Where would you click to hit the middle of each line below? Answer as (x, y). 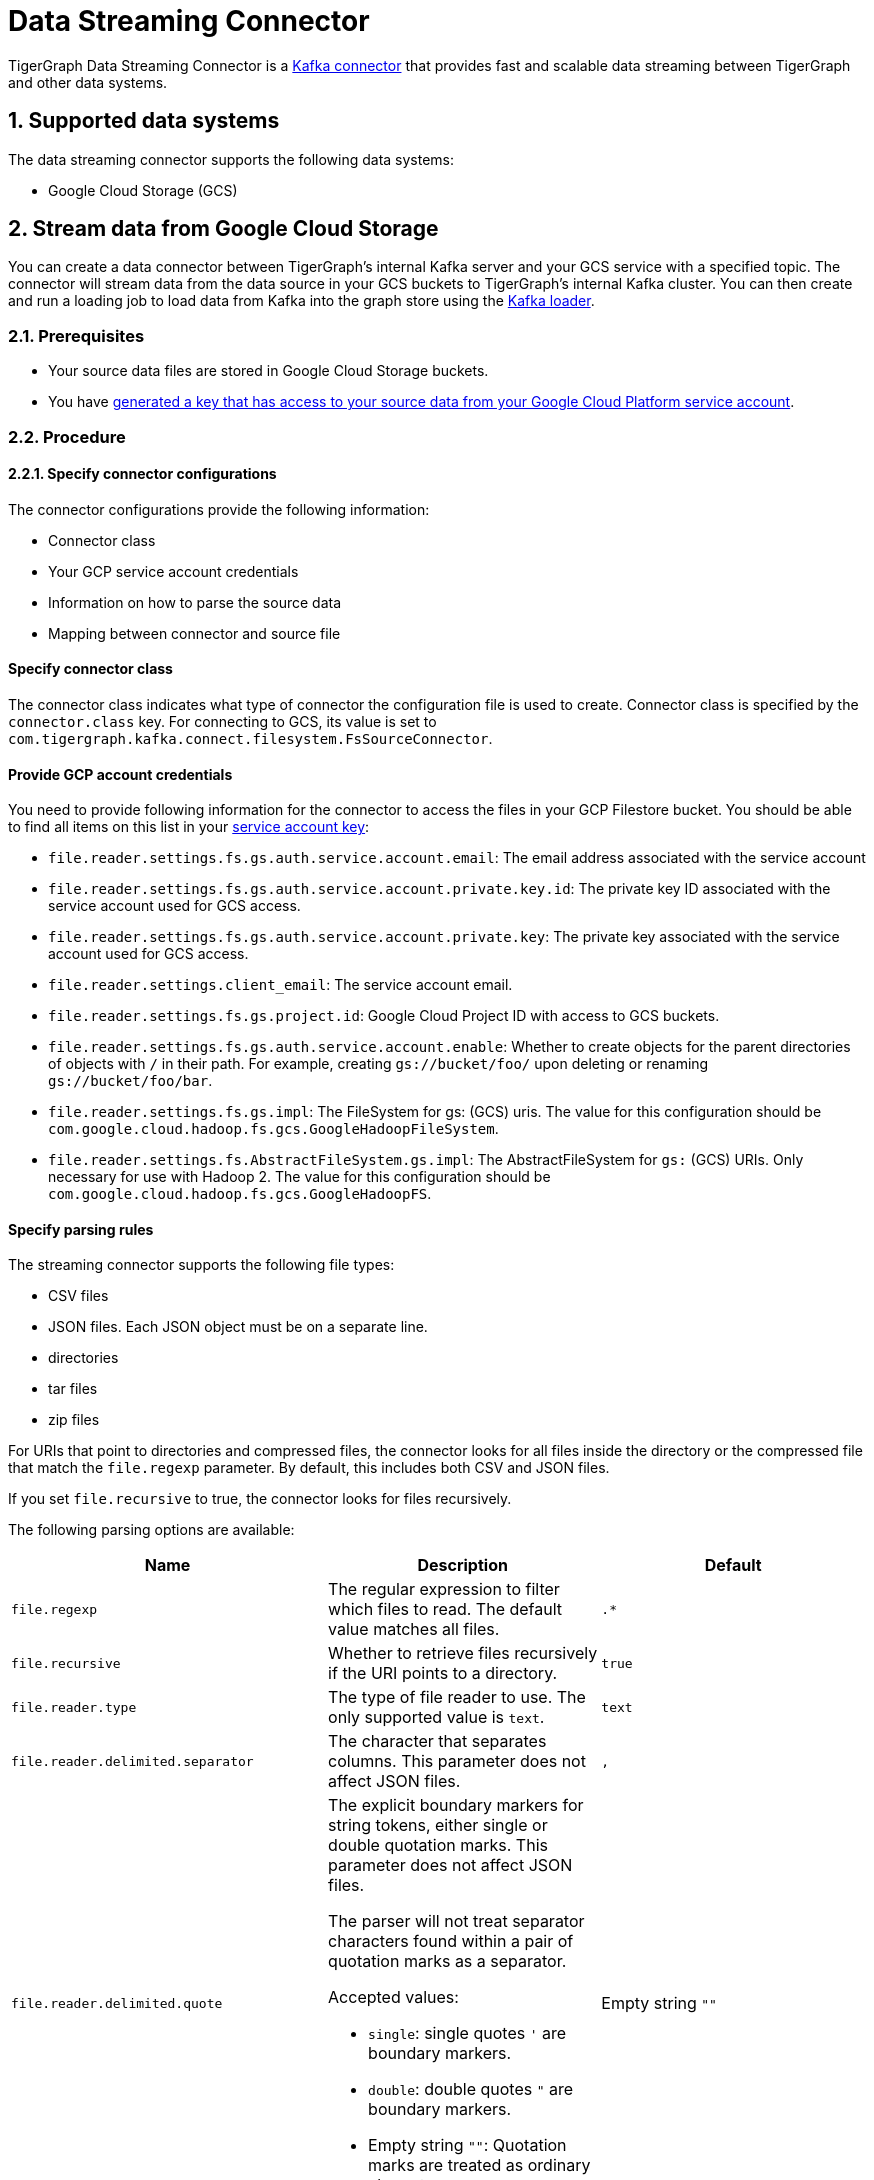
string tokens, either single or (438, 1825)
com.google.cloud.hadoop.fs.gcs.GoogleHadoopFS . (240, 1194)
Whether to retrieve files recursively (463, 1653)
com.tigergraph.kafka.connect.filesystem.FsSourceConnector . (250, 738)
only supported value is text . (436, 1717)
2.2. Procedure (67, 436)
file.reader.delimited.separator (132, 1761)
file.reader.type (74, 1707)
